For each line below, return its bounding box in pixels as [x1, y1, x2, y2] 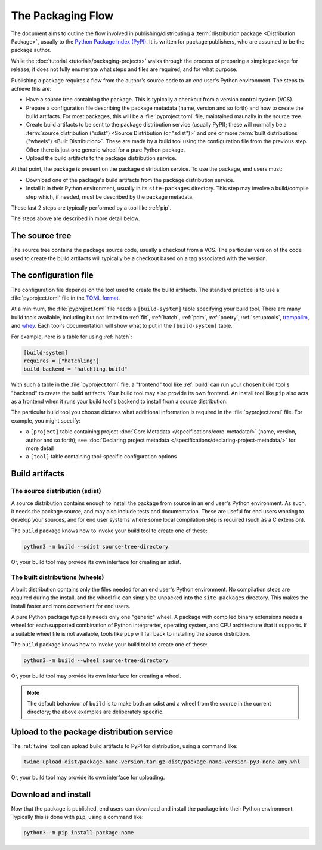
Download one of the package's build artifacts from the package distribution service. [26, 176, 235, 183]
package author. [11, 47, 51, 54]
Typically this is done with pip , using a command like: [11, 814, 144, 821]
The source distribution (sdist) [11, 487, 101, 495]
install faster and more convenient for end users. [11, 602, 131, 609]
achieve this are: [11, 85, 52, 92]
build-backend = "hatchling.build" [23, 366, 128, 372]
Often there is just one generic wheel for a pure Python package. [26, 146, 185, 153]
